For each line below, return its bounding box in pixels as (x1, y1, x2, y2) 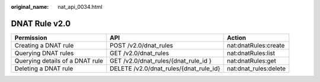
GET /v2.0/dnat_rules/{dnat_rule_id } (110, 56, 212, 64)
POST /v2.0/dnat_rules (110, 41, 174, 49)
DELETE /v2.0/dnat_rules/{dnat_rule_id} (110, 64, 220, 73)
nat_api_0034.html (57, 4, 103, 10)
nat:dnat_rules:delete (227, 64, 286, 73)
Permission (14, 33, 47, 42)
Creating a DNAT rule (14, 41, 74, 49)
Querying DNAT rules (14, 49, 74, 57)
